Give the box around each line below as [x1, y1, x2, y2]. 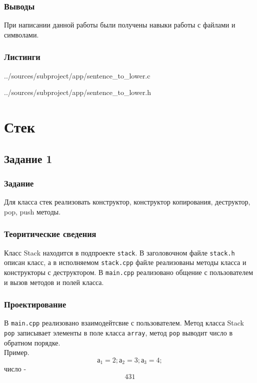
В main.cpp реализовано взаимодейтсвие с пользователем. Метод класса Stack [4, 317, 244, 328]
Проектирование [4, 298, 66, 310]
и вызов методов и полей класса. [4, 276, 104, 287]
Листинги [4, 50, 40, 63]
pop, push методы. [4, 206, 61, 216]
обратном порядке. [4, 337, 60, 347]
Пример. [4, 347, 29, 357]
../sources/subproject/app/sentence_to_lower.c [4, 70, 150, 80]
